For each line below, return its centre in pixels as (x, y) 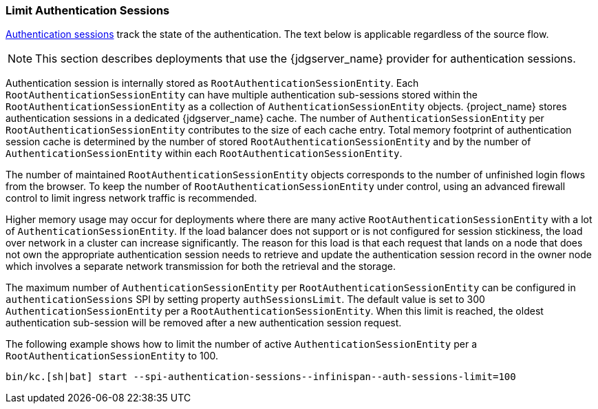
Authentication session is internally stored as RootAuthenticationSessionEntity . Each (212, 83)
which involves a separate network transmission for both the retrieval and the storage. (201, 266)
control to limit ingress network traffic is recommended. (131, 198)
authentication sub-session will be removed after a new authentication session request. (204, 323)
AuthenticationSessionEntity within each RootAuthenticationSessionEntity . (204, 154)
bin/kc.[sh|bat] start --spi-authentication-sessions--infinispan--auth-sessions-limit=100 (261, 377)
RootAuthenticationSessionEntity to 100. (112, 356)
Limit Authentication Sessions (88, 10)
